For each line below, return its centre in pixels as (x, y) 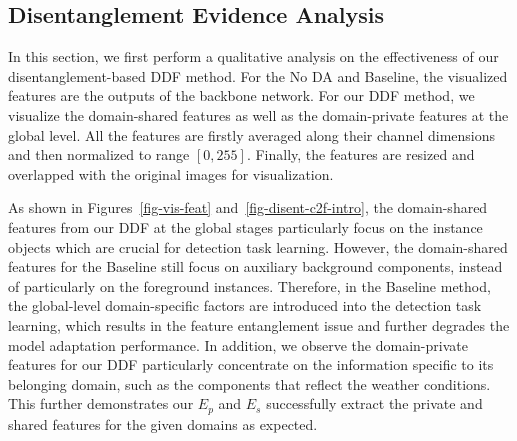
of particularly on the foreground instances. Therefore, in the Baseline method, (249, 285)
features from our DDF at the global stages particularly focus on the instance (245, 226)
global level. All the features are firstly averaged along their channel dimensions (252, 134)
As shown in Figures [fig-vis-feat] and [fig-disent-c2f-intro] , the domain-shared (248, 207)
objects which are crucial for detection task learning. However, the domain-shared (258, 246)
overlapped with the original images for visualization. (171, 173)
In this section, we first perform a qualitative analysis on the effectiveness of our (253, 56)
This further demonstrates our (101, 403)
